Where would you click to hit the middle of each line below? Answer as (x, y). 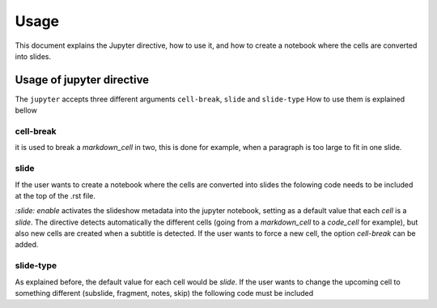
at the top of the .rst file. (55, 195)
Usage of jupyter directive (82, 80)
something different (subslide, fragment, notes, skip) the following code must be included (164, 293)
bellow (26, 110)
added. (27, 245)
